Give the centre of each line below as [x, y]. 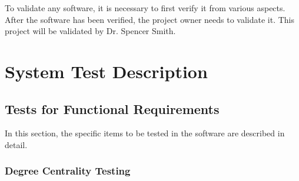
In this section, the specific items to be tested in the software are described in [145, 133]
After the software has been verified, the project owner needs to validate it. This [150, 19]
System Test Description [106, 71]
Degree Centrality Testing [68, 171]
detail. [16, 144]
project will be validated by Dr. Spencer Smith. [90, 31]
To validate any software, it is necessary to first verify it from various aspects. [145, 8]
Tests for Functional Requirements [112, 108]
